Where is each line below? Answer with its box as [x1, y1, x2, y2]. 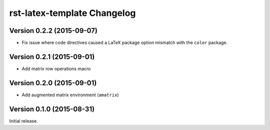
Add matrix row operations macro [21, 65, 91, 72]
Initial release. [9, 118, 38, 124]
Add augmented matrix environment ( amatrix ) [21, 92, 119, 98]
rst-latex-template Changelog [9, 7, 136, 18]
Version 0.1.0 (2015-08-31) [9, 105, 95, 113]
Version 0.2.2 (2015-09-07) [9, 26, 97, 35]
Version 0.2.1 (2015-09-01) [9, 52, 95, 61]
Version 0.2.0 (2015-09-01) [9, 79, 97, 87]
